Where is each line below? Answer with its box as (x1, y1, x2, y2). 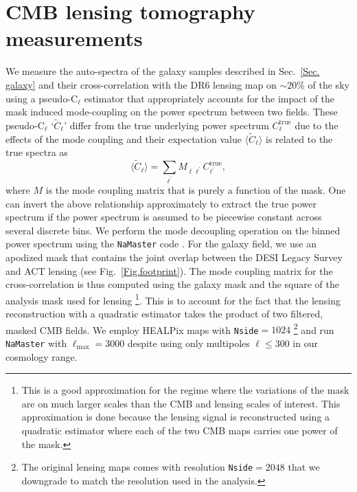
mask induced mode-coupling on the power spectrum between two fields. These (5, 104, 338, 119)
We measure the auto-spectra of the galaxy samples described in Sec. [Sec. (5, 64, 320, 78)
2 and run (293, 320, 334, 337)
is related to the (266, 131, 333, 146)
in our (292, 335, 318, 350)
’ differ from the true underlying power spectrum (64, 118, 269, 132)
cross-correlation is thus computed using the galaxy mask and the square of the (5, 277, 340, 291)
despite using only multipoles (127, 335, 250, 350)
